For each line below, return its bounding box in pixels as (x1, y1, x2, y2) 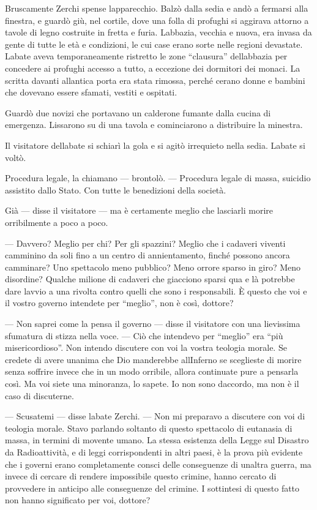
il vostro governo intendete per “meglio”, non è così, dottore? (5, 296, 234, 309)
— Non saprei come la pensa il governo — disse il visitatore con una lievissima (5, 317, 300, 330)
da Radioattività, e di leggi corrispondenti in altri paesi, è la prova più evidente (5, 446, 303, 458)
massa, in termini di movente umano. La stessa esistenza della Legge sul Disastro (5, 433, 309, 446)
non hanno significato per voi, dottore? (5, 493, 151, 506)
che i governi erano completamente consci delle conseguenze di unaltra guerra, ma (5, 457, 311, 470)
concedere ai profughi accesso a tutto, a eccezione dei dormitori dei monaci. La (5, 61, 300, 74)
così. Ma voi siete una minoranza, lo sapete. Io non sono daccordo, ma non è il (5, 377, 299, 390)
